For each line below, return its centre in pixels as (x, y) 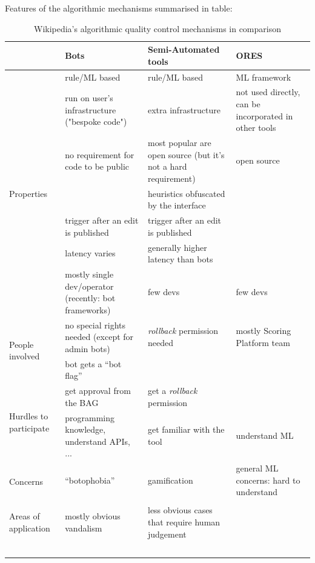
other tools (256, 128)
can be (248, 104)
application (30, 528)
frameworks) (88, 309)
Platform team (263, 343)
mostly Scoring (264, 331)
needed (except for (99, 337)
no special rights (95, 325)
